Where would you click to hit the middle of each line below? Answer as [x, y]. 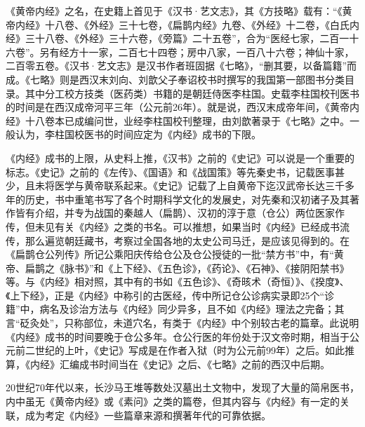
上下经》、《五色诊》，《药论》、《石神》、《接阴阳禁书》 [231, 267]
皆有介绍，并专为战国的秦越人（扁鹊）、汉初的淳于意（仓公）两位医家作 [180, 213]
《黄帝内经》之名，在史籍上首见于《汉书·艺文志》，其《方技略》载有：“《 [174, 11]
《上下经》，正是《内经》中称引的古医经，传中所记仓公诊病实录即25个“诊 [170, 295]
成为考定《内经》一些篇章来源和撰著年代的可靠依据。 [148, 415]
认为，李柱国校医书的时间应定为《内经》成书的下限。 [138, 134]
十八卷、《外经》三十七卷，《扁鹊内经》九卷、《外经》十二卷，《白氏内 [202, 24]
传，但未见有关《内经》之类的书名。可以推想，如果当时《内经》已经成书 [173, 226]
